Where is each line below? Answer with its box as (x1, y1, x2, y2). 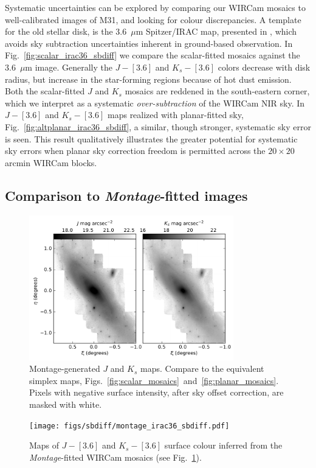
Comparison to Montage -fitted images (5, 186, 248, 204)
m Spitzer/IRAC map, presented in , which (136, 25, 297, 38)
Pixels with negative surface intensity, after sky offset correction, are (29, 386, 284, 399)
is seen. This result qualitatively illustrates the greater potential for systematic (5, 132, 298, 145)
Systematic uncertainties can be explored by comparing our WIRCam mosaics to (5, 1, 306, 13)
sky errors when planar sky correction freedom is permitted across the (5, 144, 266, 157)
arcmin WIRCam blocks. (5, 156, 97, 169)
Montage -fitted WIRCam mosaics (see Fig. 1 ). (29, 450, 202, 463)
